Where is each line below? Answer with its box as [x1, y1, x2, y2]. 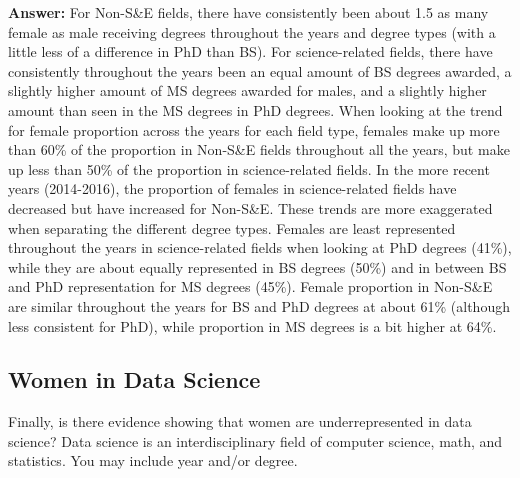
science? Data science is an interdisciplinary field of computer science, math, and [8, 430, 503, 451]
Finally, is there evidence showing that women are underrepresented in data [8, 411, 472, 432]
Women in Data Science [8, 364, 261, 395]
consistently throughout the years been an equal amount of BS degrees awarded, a [8, 60, 512, 81]
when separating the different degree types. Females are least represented [8, 217, 456, 238]
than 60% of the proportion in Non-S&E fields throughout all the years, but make [8, 139, 510, 160]
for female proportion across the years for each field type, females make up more [8, 119, 500, 140]
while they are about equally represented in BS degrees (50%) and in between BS [8, 256, 507, 277]
